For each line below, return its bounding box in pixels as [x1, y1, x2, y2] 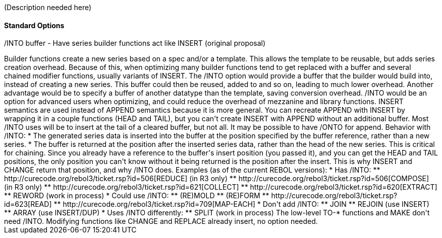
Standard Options [4, 21, 65, 30]
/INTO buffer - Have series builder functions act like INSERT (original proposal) [4, 39, 266, 48]
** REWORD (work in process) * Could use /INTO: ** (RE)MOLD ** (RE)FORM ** [4, 191, 269, 200]
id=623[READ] [4, 200, 52, 209]
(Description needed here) [4, 3, 92, 12]
